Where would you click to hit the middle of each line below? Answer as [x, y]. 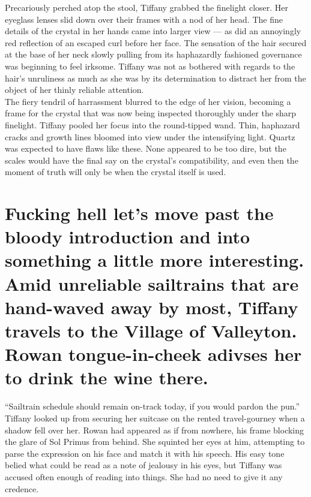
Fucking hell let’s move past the [139, 213]
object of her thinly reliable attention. [74, 90]
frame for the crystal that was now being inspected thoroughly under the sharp [151, 113]
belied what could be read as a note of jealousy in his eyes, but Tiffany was [143, 465]
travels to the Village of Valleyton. [151, 331]
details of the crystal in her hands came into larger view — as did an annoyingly [153, 31]
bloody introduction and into [128, 237]
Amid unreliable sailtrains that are [152, 283]
